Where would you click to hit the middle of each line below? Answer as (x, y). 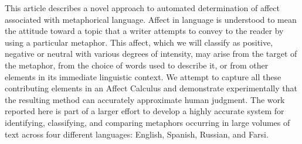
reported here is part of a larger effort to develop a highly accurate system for (145, 111)
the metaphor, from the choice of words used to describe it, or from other (137, 65)
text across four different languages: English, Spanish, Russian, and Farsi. (137, 134)
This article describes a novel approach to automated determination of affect (142, 8)
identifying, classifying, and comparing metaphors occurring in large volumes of (147, 122)
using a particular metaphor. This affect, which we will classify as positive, (139, 42)
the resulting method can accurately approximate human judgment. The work (145, 99)
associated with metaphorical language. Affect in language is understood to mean (151, 19)
